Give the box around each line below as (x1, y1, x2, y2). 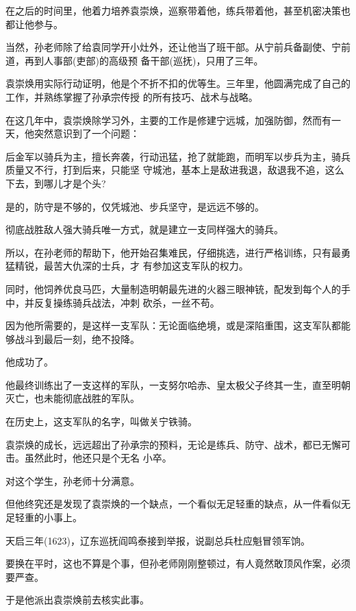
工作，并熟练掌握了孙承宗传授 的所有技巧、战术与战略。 (5, 89, 258, 104)
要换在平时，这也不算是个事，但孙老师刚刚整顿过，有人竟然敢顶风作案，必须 (5, 556, 351, 571)
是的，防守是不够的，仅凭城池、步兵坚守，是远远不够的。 (5, 199, 264, 213)
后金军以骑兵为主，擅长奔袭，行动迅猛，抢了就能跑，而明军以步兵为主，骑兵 (5, 149, 351, 163)
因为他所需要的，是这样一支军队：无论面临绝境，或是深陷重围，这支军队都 (5, 318, 341, 333)
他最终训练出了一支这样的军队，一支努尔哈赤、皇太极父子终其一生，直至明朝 (5, 377, 351, 392)
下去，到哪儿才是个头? (5, 176, 106, 190)
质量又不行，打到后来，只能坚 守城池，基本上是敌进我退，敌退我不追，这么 (5, 163, 344, 177)
